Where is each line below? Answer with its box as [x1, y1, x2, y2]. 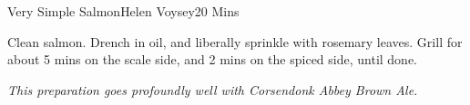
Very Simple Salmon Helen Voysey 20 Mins [7, 2, 240, 20]
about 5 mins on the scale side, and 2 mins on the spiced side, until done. [7, 50, 418, 69]
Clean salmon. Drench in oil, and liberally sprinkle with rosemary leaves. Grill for [7, 32, 463, 51]
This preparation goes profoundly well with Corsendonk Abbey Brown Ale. [7, 80, 418, 99]
